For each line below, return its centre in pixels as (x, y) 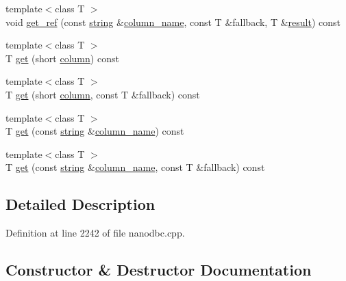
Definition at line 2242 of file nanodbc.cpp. (95, 233)
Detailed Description (81, 204)
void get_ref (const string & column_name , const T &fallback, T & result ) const (173, 22)
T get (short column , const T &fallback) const (103, 94)
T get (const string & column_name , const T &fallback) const (135, 167)
